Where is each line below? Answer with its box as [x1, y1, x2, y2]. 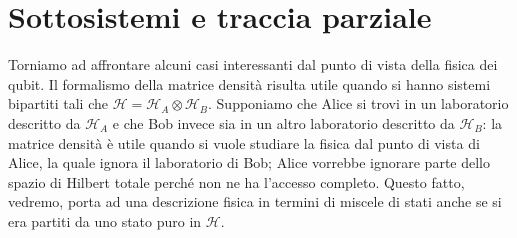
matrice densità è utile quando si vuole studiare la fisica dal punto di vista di [8, 132, 480, 153]
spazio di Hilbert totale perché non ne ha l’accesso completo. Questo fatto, [8, 171, 465, 192]
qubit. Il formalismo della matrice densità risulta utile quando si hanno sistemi [8, 73, 491, 94]
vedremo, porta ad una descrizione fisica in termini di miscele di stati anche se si [8, 191, 502, 212]
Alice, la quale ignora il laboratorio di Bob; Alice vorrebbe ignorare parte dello [8, 152, 490, 173]
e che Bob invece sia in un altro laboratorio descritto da [112, 112, 455, 133]
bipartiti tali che [8, 93, 109, 114]
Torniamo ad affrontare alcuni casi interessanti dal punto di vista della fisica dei [8, 54, 498, 75]
